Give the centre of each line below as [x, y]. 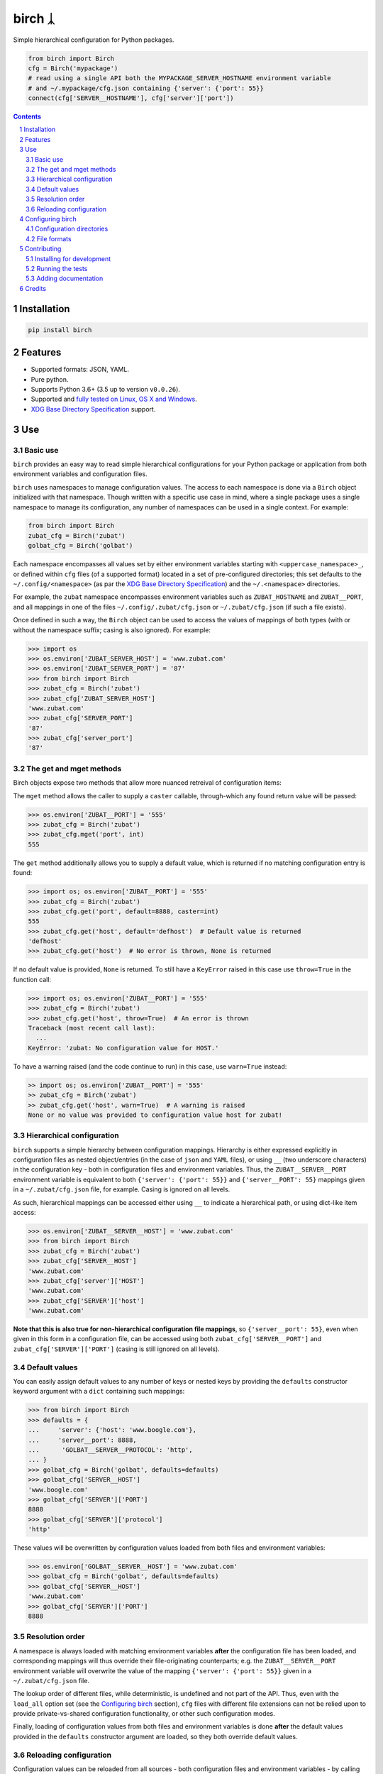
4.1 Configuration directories [67, 229]
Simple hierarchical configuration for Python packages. [94, 40]
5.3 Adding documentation [65, 279]
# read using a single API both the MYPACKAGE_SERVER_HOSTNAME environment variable [179, 78]
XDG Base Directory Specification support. [93, 409]
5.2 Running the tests [57, 268]
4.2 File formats [49, 238]
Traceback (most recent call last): [92, 1028]
